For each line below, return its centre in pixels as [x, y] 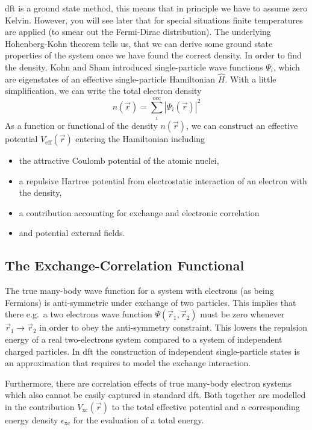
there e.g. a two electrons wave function [79, 314]
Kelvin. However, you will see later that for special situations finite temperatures [154, 20]
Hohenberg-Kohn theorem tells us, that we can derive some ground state [139, 43]
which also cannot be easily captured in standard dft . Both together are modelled [155, 395]
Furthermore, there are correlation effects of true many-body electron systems [148, 383]
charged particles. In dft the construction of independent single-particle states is [152, 351]
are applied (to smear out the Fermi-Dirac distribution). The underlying [138, 32]
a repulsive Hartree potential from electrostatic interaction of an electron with [163, 180]
